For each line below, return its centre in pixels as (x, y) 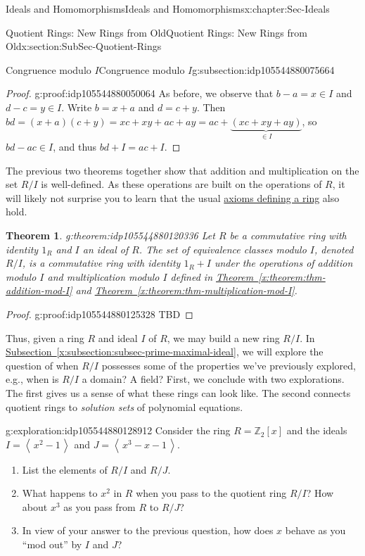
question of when (42, 365)
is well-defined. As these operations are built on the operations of (181, 184)
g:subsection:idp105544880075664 (263, 69)
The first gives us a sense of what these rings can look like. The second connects (178, 392)
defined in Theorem (212, 276)
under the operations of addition (283, 263)
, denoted (334, 249)
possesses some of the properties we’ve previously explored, (229, 365)
